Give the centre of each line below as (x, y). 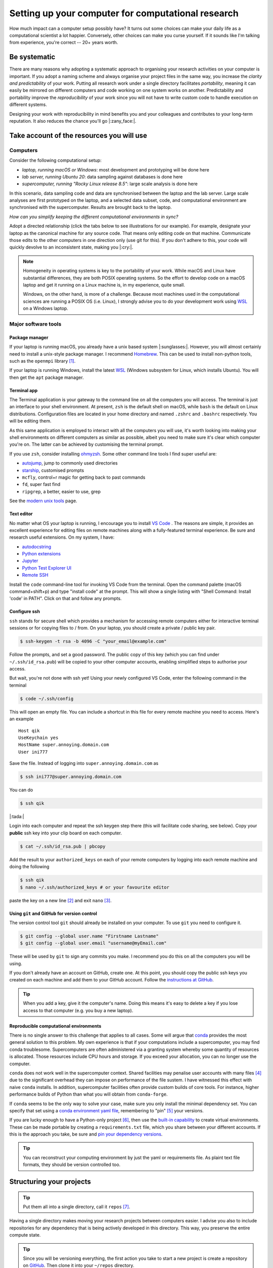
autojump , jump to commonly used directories (70, 463)
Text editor (21, 514)
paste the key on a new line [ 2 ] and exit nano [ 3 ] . (60, 900)
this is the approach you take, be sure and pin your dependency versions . (86, 1134)
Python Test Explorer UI (47, 568)
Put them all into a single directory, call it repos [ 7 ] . (77, 1207)
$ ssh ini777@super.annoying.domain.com (71, 777)
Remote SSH (35, 575)
